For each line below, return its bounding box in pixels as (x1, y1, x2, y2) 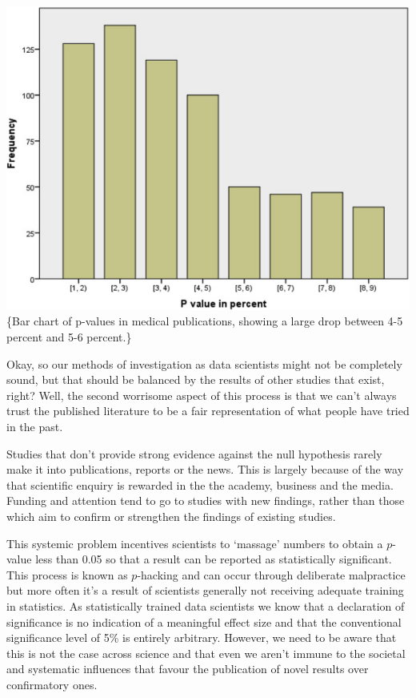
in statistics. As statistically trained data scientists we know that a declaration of (6, 597, 405, 614)
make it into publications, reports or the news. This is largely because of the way (6, 461, 404, 478)
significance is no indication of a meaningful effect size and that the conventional (6, 613, 402, 630)
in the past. (6, 418, 63, 434)
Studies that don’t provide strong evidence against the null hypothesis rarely (6, 445, 382, 462)
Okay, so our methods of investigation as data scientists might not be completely (6, 355, 402, 372)
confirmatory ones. (6, 676, 98, 692)
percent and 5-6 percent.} (6, 329, 132, 345)
